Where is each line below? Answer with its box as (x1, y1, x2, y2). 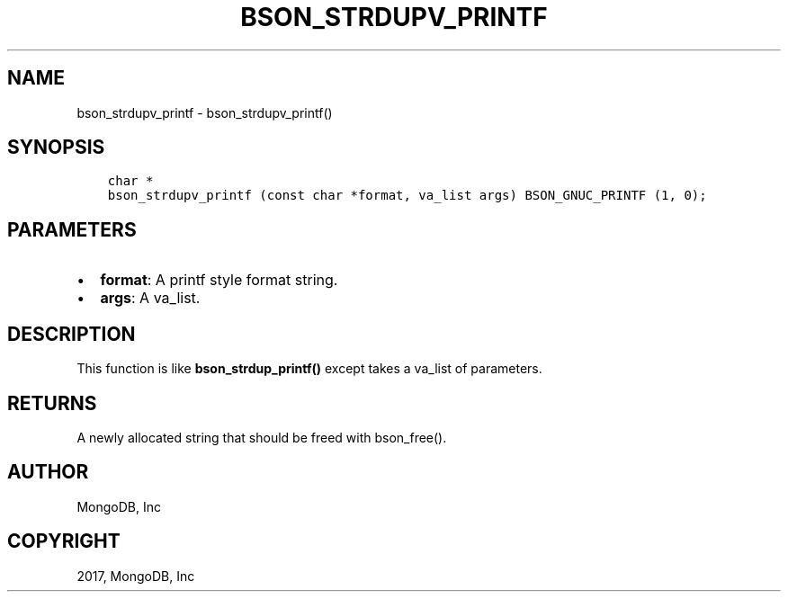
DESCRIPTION (7, 322, 136, 345)
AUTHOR (7, 460, 89, 484)
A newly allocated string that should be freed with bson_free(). (76, 429, 447, 445)
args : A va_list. (100, 289, 201, 308)
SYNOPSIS (7, 136, 105, 159)
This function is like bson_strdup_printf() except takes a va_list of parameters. (76, 361, 542, 377)
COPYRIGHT (7, 530, 121, 553)
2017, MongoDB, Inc (76, 568, 195, 584)
